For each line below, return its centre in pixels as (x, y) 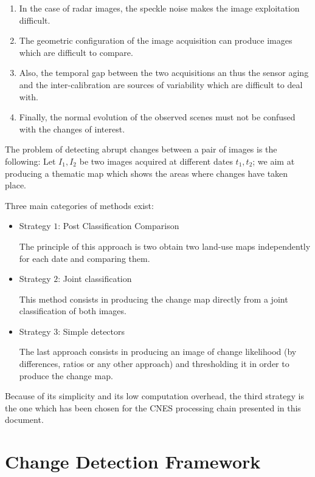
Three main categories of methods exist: (79, 205)
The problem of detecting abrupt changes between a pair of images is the (141, 149)
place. (16, 185)
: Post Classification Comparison (119, 226)
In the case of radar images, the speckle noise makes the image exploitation (159, 8)
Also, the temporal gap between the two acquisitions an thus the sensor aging (164, 73)
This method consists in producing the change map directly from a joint (154, 299)
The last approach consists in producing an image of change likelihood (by (158, 352)
